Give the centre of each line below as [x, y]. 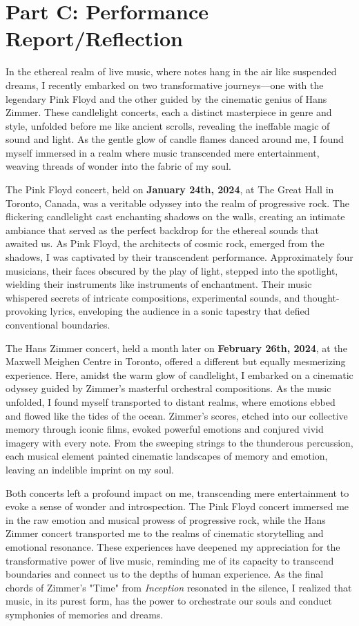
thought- [321, 297]
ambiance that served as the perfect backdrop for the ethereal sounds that [162, 229]
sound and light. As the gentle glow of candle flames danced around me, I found [175, 139]
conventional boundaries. [58, 324]
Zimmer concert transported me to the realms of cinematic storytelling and [165, 533]
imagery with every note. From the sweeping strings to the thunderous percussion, [179, 442]
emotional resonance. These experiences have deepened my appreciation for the [173, 546]
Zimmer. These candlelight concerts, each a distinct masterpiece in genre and [169, 112]
